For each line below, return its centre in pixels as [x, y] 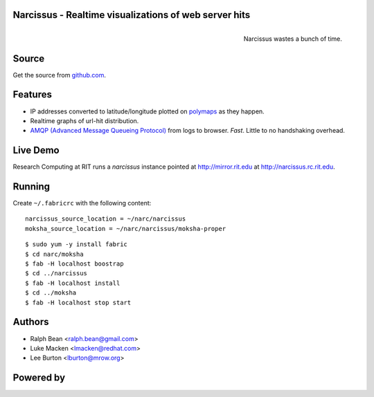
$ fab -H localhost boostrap [74, 264]
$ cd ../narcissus [56, 274]
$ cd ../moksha [51, 293]
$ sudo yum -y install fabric [77, 244]
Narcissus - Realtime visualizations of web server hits [132, 15]
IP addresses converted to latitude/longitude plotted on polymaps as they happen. [147, 111]
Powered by [39, 378]
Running [32, 186]
